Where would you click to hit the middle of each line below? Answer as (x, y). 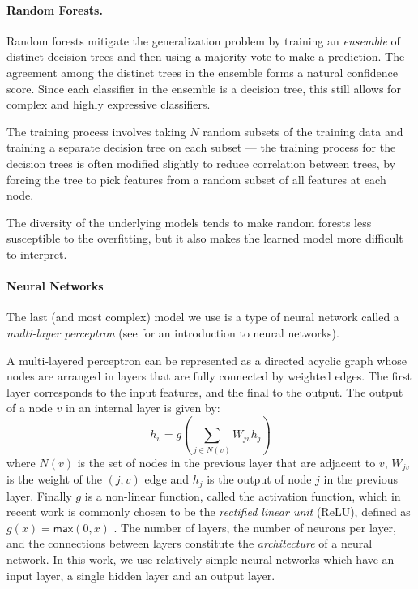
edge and (166, 479)
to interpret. (37, 254)
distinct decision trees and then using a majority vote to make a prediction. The (206, 56)
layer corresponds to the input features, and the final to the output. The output (205, 391)
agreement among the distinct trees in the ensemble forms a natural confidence (203, 72)
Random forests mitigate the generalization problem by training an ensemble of (203, 40)
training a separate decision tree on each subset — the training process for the (201, 147)
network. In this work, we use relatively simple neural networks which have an (200, 559)
